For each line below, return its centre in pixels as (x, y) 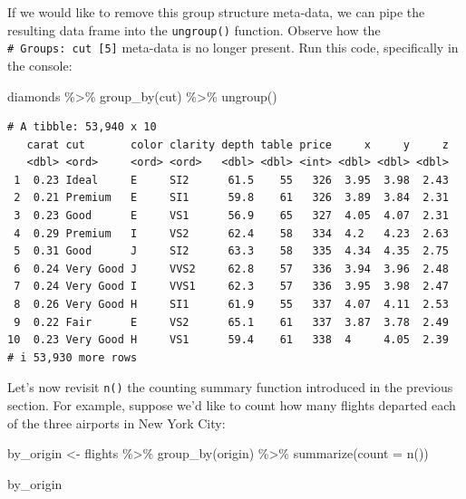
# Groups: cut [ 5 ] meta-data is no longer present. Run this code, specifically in (233, 48)
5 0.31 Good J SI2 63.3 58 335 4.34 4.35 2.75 (231, 251)
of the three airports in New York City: (116, 422)
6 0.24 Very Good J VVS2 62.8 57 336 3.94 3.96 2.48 (231, 269)
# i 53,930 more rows (73, 357)
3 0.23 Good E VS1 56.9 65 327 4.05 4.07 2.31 (231, 216)
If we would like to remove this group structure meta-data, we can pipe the (216, 12)
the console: (40, 65)
